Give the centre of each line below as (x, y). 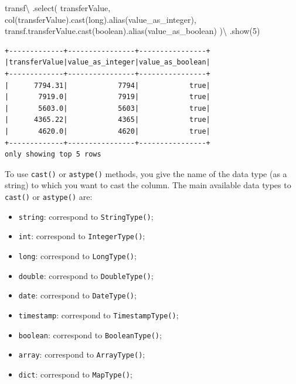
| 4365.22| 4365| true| (108, 120)
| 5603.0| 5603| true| (108, 108)
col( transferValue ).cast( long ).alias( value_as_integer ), (101, 19)
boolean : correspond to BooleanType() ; (90, 334)
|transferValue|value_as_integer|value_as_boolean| (108, 62)
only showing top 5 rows (53, 154)
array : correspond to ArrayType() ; (82, 354)
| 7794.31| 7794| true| (108, 85)
